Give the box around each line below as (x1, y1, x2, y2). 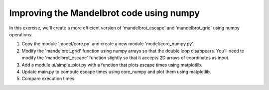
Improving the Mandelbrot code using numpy (9, 7, 200, 18)
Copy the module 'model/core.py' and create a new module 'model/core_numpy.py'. (21, 41, 194, 47)
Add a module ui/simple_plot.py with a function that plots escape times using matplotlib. (21, 62, 203, 68)
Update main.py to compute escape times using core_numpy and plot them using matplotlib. (21, 69, 211, 75)
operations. (9, 31, 33, 37)
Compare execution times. (21, 76, 76, 82)
